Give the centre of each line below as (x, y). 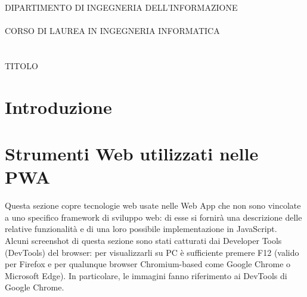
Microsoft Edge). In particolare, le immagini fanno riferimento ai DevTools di (146, 275)
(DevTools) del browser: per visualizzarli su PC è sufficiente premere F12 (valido (152, 252)
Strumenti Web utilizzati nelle (132, 154)
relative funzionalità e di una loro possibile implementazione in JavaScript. (141, 229)
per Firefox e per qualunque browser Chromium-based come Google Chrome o (148, 264)
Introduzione (58, 106)
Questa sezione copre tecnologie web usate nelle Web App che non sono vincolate (153, 205)
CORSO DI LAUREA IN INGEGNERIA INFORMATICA (112, 31)
